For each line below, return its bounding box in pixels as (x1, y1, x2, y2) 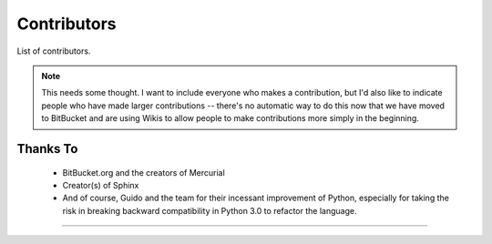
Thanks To (16, 141, 78, 157)
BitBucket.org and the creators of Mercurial (62, 167, 225, 178)
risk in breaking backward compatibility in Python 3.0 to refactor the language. (62, 205, 357, 216)
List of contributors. (16, 46, 91, 56)
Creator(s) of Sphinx (62, 179, 139, 190)
